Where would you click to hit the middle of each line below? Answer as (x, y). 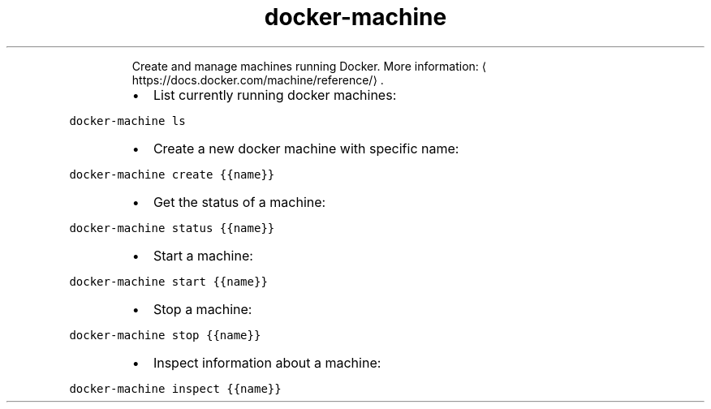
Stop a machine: (203, 309)
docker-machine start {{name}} (168, 281)
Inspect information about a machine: (267, 362)
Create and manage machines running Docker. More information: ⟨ (309, 66)
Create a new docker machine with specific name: (306, 148)
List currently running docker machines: (275, 95)
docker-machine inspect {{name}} (175, 388)
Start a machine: (203, 255)
